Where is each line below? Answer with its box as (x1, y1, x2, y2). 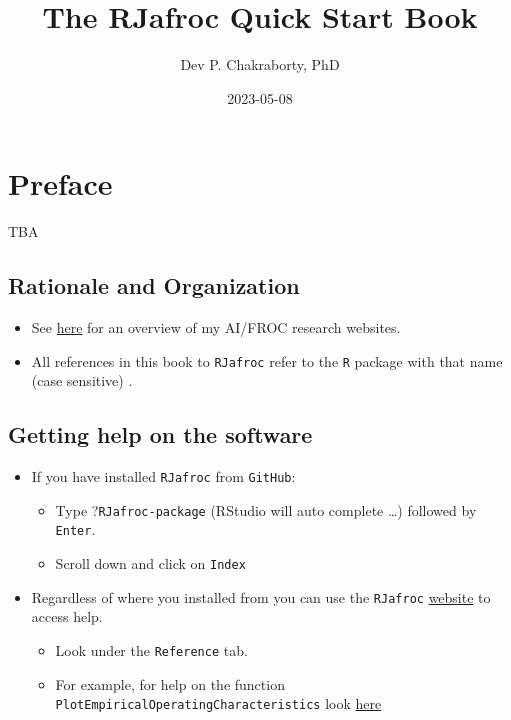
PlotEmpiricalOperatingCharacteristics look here (55, 693, 382, 714)
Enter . (55, 519, 96, 540)
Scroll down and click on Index (55, 553, 246, 574)
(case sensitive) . (31, 370, 133, 391)
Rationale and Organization (8, 270, 300, 301)
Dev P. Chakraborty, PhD (180, 54, 340, 75)
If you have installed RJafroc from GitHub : (31, 466, 296, 487)
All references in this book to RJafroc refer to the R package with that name (31, 350, 503, 371)
